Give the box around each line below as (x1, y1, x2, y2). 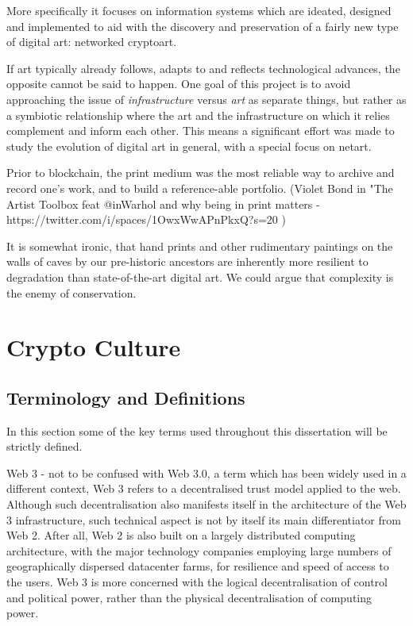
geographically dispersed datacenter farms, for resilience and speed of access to (6, 558, 389, 574)
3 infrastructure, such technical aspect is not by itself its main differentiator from (6, 511, 401, 528)
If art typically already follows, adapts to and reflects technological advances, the (6, 60, 400, 76)
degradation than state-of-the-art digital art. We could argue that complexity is (6, 268, 394, 285)
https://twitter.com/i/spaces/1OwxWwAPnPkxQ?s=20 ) (6, 211, 286, 228)
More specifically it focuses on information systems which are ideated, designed (6, 2, 392, 18)
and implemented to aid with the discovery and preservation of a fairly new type (6, 17, 399, 34)
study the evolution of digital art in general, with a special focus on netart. (6, 137, 372, 154)
